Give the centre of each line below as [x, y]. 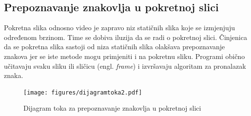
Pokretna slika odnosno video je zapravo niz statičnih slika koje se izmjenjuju [119, 28]
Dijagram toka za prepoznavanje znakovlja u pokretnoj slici [112, 108]
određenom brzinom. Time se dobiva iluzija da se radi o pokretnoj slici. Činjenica [125, 37]
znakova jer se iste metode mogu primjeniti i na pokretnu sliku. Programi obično [125, 56]
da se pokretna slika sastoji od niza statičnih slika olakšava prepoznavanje [115, 47]
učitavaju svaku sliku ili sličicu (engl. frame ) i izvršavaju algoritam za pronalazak [125, 66]
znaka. [14, 75]
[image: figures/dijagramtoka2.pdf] [83, 92]
